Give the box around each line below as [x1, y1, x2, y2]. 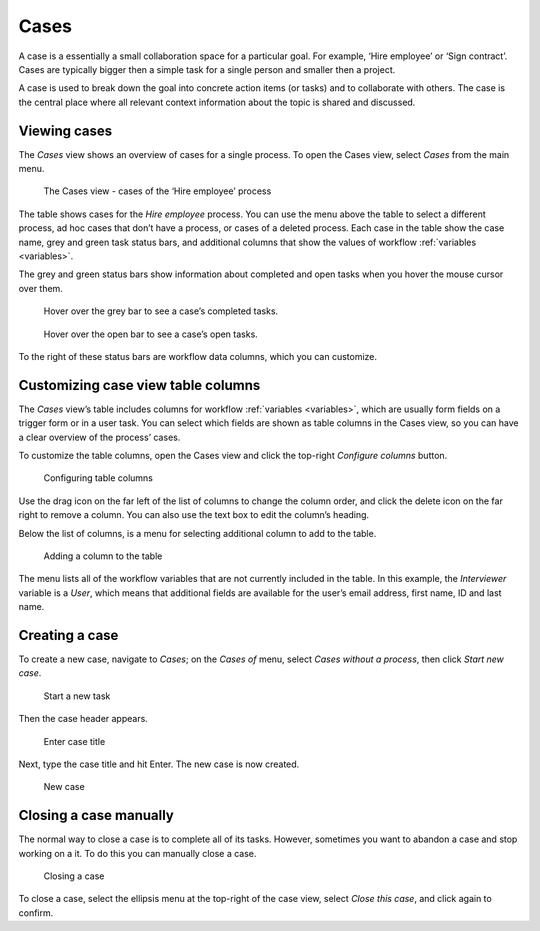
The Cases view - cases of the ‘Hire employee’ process [43, 185, 272, 197]
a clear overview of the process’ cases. [18, 431, 181, 443]
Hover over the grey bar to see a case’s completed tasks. [43, 305, 279, 317]
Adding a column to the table [43, 550, 163, 562]
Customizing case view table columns [18, 376, 261, 394]
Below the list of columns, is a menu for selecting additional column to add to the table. [18, 527, 377, 539]
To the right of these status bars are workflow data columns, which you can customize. [18, 350, 378, 362]
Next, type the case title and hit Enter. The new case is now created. [18, 758, 300, 770]
